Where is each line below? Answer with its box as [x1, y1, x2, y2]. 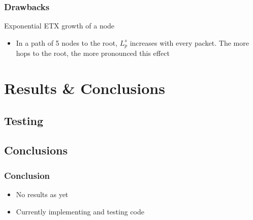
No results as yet [16, 189, 69, 200]
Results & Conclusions [4, 78, 165, 99]
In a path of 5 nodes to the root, [16, 37, 118, 48]
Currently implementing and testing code [16, 206, 144, 216]
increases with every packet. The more [130, 37, 249, 48]
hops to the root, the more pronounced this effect [16, 48, 170, 58]
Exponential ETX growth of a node [4, 20, 115, 31]
